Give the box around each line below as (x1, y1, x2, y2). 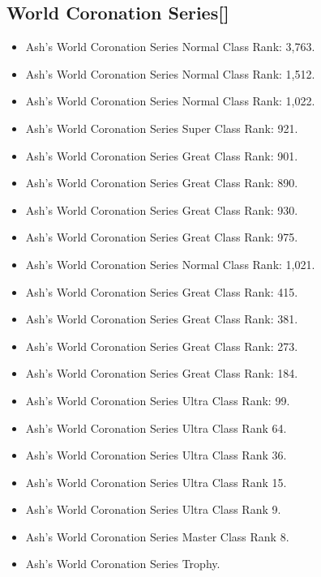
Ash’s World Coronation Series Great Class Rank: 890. (25, 174, 298, 191)
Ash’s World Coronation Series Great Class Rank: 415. (25, 283, 298, 300)
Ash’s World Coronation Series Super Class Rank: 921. (25, 119, 298, 136)
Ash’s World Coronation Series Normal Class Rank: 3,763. (25, 38, 315, 55)
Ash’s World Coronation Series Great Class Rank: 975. (25, 229, 298, 246)
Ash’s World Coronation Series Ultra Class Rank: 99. (25, 391, 290, 408)
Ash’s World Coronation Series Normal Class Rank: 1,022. (25, 92, 315, 109)
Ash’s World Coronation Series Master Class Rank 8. (25, 528, 289, 545)
